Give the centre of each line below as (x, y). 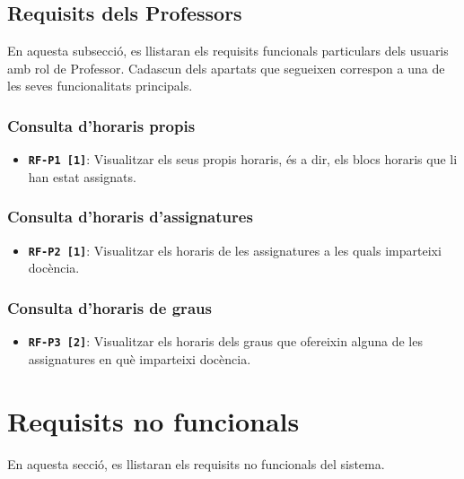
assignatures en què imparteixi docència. (140, 358)
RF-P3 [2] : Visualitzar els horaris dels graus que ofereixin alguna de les (225, 341)
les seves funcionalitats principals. (100, 86)
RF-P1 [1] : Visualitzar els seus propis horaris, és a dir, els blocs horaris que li (243, 159)
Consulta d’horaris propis (101, 125)
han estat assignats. (82, 176)
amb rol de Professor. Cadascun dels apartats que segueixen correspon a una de (226, 68)
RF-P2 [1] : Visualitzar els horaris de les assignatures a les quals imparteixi (235, 250)
